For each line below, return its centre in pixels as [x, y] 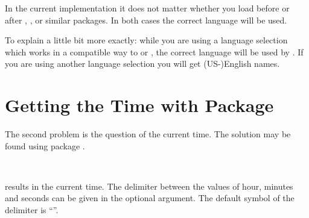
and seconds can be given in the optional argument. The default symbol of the [150, 198]
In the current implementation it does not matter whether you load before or [147, 8]
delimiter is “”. [32, 210]
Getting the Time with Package [139, 105]
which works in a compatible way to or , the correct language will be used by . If [154, 51]
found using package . [45, 145]
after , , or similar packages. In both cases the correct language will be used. [146, 20]
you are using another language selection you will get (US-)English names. [142, 64]
